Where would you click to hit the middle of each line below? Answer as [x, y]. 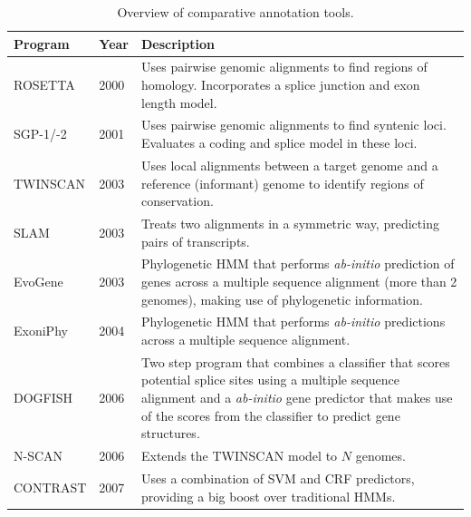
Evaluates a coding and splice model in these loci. [279, 143]
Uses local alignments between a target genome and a [289, 165]
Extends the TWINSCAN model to [239, 456]
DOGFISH [43, 398]
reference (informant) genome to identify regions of [282, 183]
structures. [170, 433]
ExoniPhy [41, 331]
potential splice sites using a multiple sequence [270, 380]
